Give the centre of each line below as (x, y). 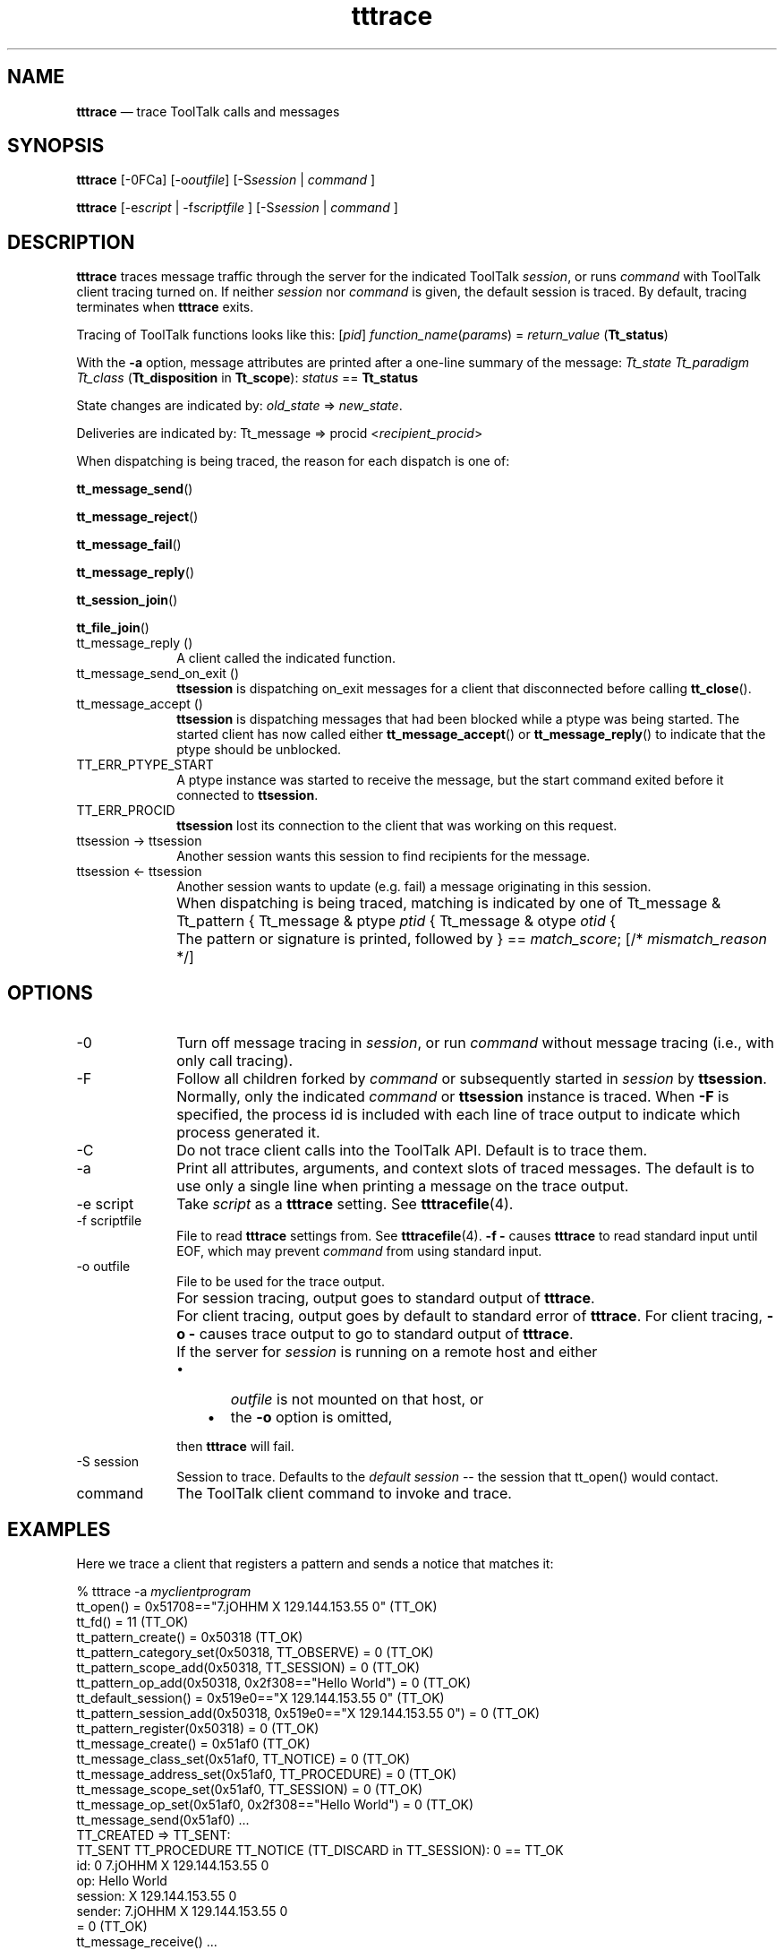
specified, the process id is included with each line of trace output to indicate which (459, 1115)
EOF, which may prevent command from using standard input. (359, 1251)
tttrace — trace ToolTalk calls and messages (208, 111)
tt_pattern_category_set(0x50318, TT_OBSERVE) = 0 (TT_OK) (255, 1652)
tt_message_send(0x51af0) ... (163, 1819)
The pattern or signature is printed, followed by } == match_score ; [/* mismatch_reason (472, 939)
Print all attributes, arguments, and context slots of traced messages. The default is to (465, 1168)
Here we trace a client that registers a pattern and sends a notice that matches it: (315, 1563)
